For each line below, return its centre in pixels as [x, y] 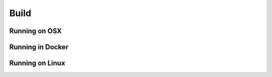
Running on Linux [37, 63]
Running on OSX [36, 31]
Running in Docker [39, 47]
